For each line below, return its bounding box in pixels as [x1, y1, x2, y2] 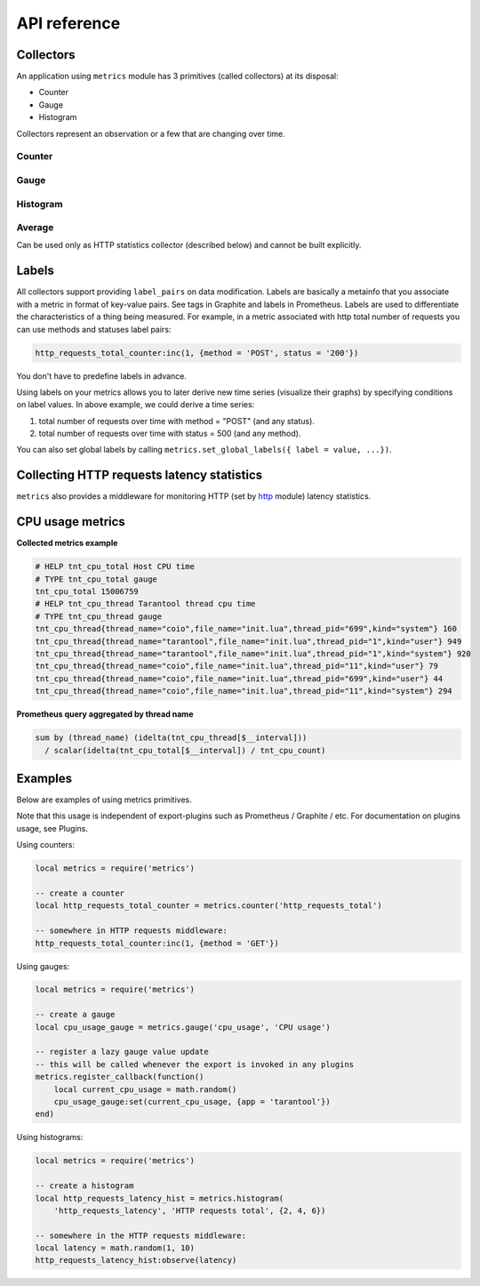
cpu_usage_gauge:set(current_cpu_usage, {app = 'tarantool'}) [53, 1097, 331, 1106]
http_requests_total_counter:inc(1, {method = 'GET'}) [35, 938, 279, 948]
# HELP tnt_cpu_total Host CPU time [35, 561, 196, 572]
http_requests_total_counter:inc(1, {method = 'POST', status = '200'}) [35, 348, 359, 358]
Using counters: [16, 840, 76, 850]
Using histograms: [16, 1132, 84, 1143]
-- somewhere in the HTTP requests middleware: [35, 1230, 246, 1241]
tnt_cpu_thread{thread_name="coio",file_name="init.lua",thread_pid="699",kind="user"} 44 [35, 673, 444, 684]
